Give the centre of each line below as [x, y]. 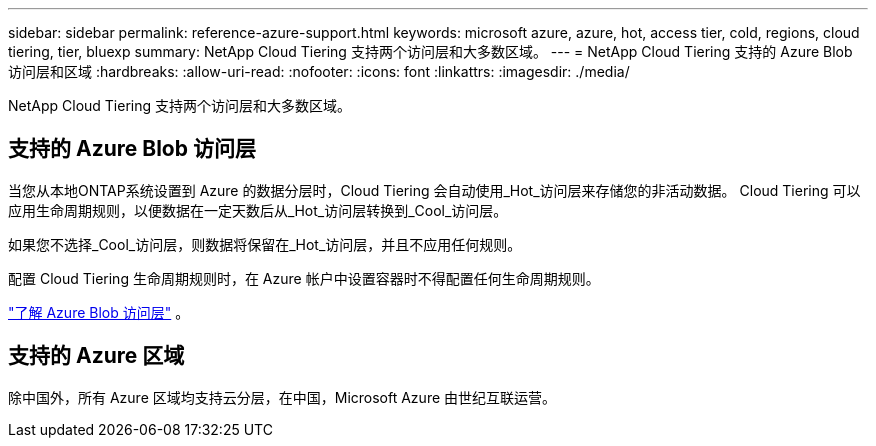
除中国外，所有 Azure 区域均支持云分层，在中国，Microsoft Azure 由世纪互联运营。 [282, 397]
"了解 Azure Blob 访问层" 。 [99, 312]
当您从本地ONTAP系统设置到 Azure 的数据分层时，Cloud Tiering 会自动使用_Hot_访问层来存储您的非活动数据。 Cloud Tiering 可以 [434, 190]
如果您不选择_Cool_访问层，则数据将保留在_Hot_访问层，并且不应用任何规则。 [265, 244]
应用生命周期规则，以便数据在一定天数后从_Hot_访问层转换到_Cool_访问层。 [258, 210]
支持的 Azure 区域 [96, 356]
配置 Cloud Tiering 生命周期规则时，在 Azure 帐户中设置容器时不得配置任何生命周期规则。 [304, 278]
